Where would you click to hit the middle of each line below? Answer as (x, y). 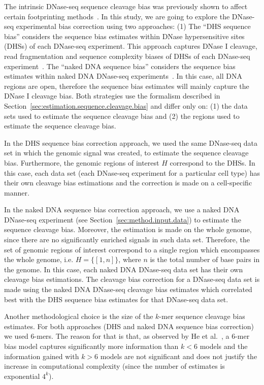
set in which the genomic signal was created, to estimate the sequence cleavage (126, 153)
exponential (22, 376)
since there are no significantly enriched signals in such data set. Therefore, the (127, 239)
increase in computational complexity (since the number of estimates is (114, 366)
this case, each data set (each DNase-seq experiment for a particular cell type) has (132, 172)
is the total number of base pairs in (205, 259)
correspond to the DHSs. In (212, 162)
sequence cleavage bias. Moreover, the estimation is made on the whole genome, (128, 229)
